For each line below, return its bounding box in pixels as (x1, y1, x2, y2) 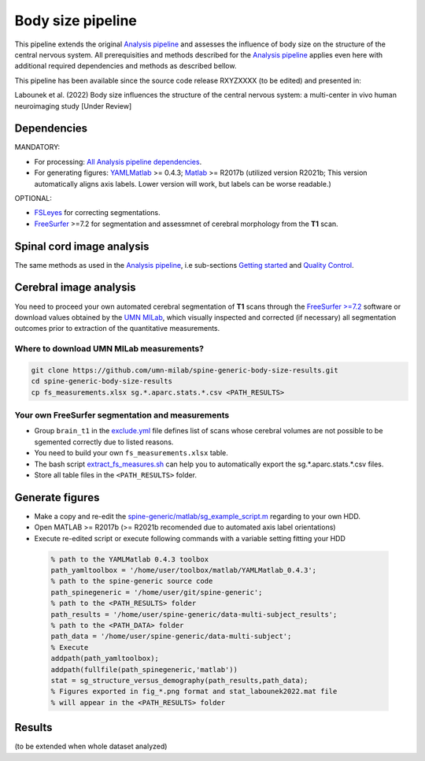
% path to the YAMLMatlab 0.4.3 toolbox (50, 555, 209, 563)
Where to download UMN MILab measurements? (14, 343, 205, 355)
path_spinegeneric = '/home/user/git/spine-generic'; (50, 588, 263, 596)
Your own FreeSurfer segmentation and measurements (14, 410, 230, 421)
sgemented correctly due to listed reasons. (34, 437, 174, 447)
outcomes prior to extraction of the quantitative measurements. (14, 324, 220, 333)
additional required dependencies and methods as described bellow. (14, 61, 237, 71)
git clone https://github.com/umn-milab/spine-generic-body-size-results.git (31, 366, 338, 374)
